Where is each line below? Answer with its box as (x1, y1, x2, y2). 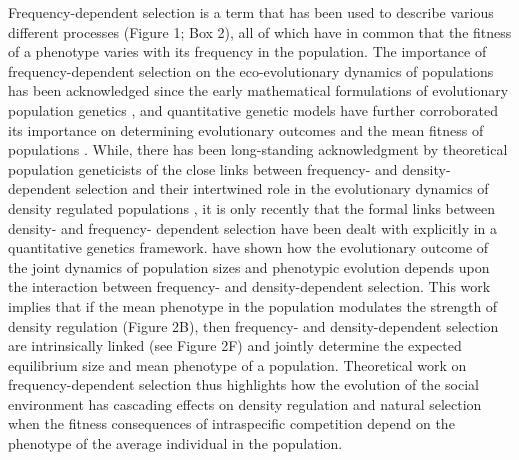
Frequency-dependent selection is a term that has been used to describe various (8, 2, 494, 22)
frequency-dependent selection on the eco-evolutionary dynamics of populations (8, 60, 494, 81)
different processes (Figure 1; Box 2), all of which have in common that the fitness (8, 21, 512, 42)
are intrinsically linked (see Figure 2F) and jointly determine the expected (8, 335, 462, 356)
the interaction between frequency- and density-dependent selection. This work (8, 276, 491, 297)
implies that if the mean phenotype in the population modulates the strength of (8, 295, 498, 316)
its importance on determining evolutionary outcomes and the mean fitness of (8, 119, 484, 140)
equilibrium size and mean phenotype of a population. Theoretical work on (8, 354, 467, 375)
